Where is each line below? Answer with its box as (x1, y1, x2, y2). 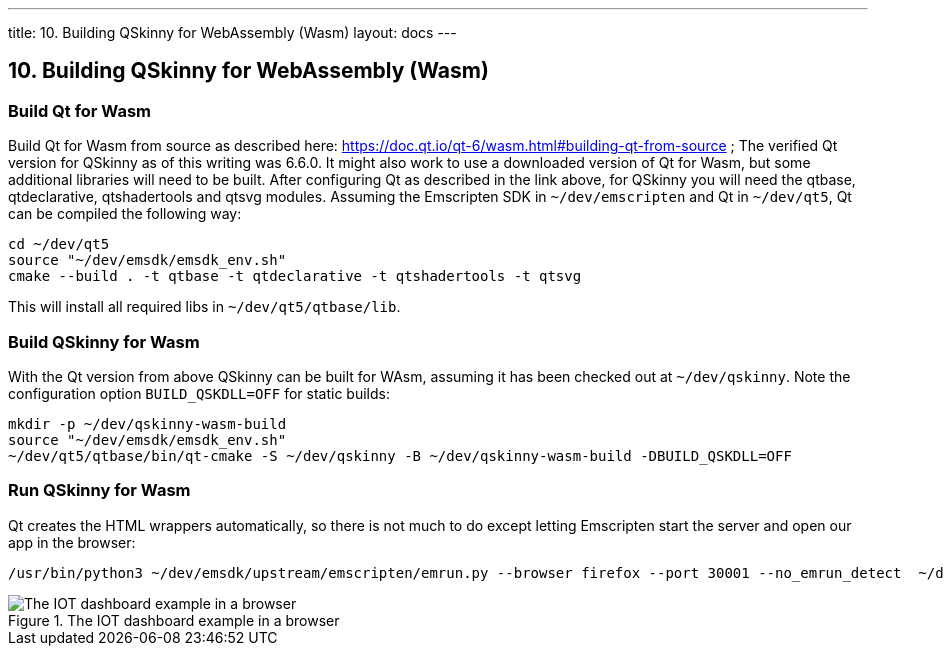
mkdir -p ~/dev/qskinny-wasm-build (8, 415, 287, 432)
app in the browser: (8, 533, 136, 551)
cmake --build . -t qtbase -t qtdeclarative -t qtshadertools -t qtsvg (8, 268, 582, 285)
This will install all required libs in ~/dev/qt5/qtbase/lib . (8, 298, 401, 316)
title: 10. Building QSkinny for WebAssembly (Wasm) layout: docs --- (8, 24, 457, 41)
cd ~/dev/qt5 (8, 236, 110, 253)
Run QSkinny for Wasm (8, 480, 191, 501)
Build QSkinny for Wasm (8, 331, 200, 352)
